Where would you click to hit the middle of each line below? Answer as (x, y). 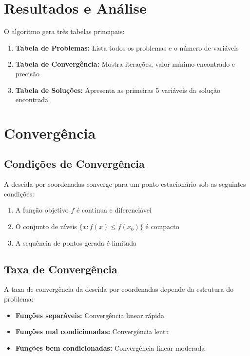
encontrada (32, 99)
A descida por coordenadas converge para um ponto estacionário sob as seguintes (125, 184)
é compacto (162, 226)
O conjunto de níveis (46, 226)
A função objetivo (42, 210)
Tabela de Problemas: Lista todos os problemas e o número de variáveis (127, 47)
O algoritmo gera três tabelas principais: (64, 31)
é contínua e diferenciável (114, 210)
